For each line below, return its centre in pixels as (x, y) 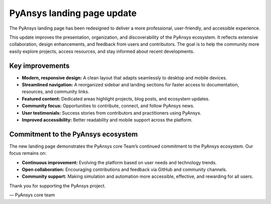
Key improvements (39, 66)
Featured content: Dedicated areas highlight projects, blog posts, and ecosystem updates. (116, 98)
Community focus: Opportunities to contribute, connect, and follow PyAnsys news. (108, 106)
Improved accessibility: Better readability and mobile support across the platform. (107, 120)
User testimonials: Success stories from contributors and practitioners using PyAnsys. (112, 113)
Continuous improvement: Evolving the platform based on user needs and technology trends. (119, 162)
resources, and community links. (56, 92)
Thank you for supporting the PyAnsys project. (57, 185)
